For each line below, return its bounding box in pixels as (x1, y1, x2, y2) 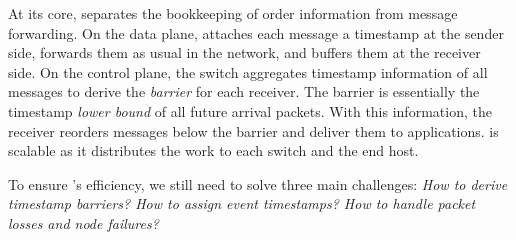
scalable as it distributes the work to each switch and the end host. (8, 140, 419, 161)
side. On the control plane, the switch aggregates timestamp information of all (8, 61, 488, 82)
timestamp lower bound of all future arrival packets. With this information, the (8, 100, 492, 121)
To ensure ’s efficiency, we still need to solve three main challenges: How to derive (8, 173, 508, 194)
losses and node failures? (8, 212, 159, 233)
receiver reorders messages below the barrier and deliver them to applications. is (8, 120, 499, 141)
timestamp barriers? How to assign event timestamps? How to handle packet (8, 193, 476, 214)
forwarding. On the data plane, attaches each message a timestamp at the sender (8, 22, 504, 43)
